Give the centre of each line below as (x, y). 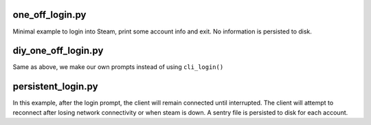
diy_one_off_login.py (58, 51)
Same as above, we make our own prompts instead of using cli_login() (118, 67)
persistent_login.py (56, 86)
